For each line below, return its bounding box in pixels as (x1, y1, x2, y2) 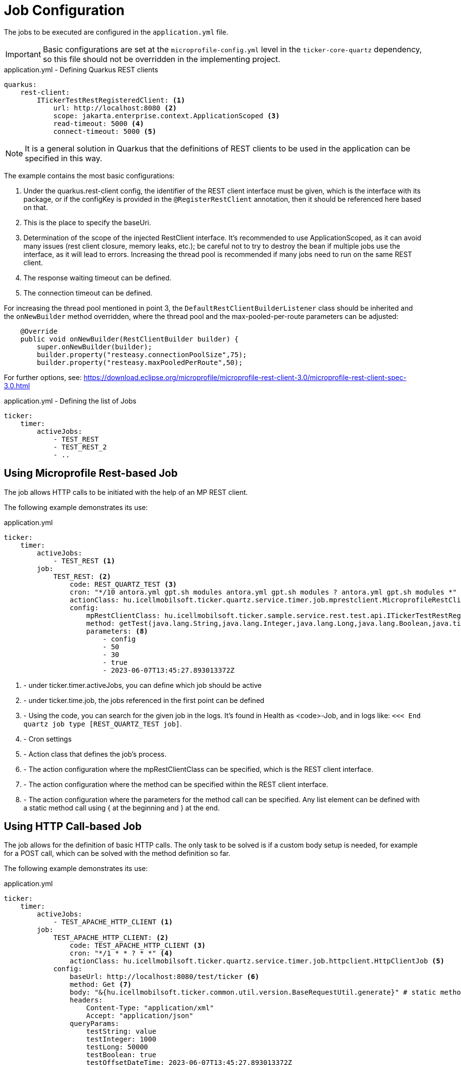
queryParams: (69, 1020, 120, 1028)
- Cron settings (23, 734, 72, 743)
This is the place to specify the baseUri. (23, 218, 151, 227)
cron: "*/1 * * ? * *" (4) (69, 949, 173, 958)
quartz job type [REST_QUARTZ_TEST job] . (23, 719, 182, 728)
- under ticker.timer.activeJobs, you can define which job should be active (23, 681, 262, 689)
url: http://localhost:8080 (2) (53, 104, 177, 112)
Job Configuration (4, 2, 125, 19)
